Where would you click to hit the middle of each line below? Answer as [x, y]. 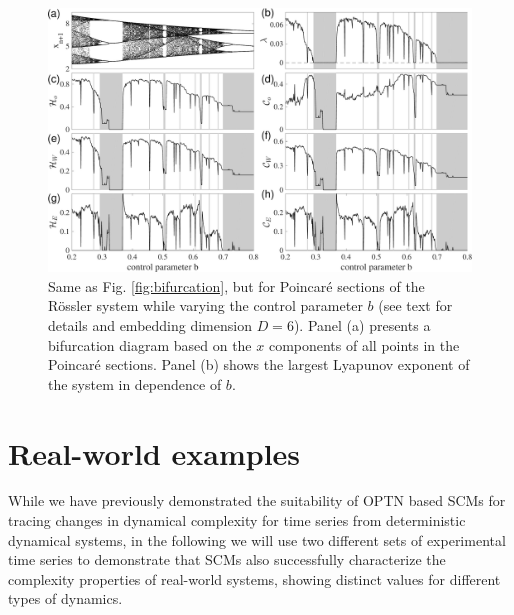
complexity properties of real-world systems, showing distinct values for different [254, 578]
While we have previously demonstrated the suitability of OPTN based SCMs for [257, 500]
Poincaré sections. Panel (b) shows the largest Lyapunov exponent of [259, 364]
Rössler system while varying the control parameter [205, 305]
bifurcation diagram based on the [150, 344]
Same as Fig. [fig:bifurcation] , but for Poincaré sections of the [236, 285]
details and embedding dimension [150, 324]
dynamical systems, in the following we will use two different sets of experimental [257, 539]
